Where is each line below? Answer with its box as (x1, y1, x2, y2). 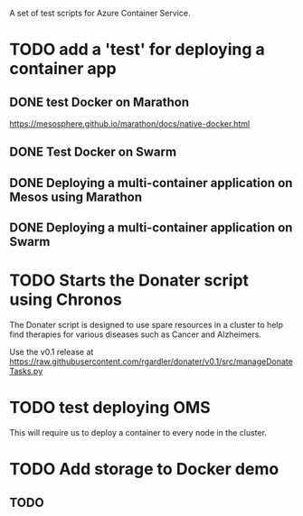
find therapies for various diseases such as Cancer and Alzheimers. (9, 329, 262, 340)
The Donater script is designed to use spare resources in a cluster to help (9, 320, 283, 331)
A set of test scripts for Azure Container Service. (9, 8, 191, 18)
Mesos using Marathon (9, 189, 143, 204)
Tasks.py (9, 366, 43, 377)
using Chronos (9, 289, 122, 310)
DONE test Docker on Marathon (9, 94, 190, 109)
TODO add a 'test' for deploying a (9, 40, 265, 60)
